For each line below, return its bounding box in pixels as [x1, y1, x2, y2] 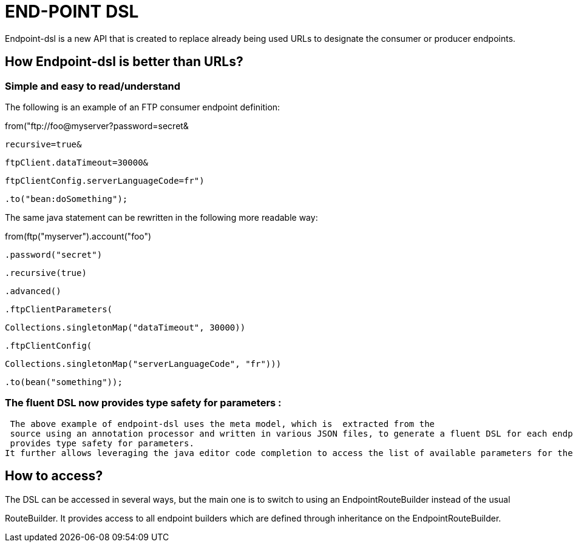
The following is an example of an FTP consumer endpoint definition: [5, 101, 280, 112]
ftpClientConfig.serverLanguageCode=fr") [5, 175, 205, 186]
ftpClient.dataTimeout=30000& [5, 157, 149, 167]
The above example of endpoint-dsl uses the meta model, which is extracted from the [10, 418, 435, 429]
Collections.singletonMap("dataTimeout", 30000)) [5, 322, 246, 332]
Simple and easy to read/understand [5, 79, 180, 92]
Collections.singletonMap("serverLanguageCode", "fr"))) [5, 358, 282, 369]
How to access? [5, 468, 103, 484]
